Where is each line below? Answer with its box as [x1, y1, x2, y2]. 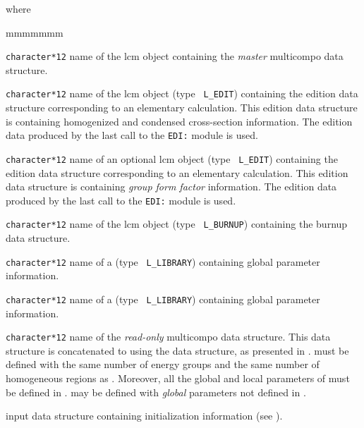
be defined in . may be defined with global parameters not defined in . [6, 384, 306, 399]
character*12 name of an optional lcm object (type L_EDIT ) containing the [6, 151, 338, 166]
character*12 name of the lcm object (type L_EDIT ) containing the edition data [6, 86, 358, 101]
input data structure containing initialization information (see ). [6, 408, 283, 423]
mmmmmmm [6, 25, 63, 39]
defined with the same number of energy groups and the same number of [6, 357, 320, 372]
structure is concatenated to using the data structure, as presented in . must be [6, 343, 349, 357]
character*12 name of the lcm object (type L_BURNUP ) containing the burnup [6, 216, 348, 231]
